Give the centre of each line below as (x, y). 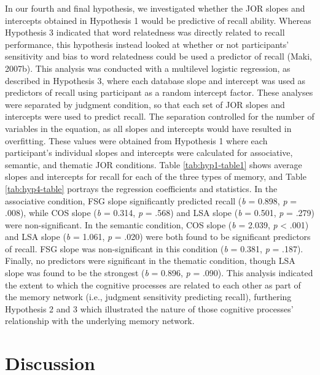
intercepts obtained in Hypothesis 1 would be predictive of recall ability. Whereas (158, 20)
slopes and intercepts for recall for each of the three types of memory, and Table (156, 176)
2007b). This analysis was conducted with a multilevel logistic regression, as (148, 68)
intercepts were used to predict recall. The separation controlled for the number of (160, 116)
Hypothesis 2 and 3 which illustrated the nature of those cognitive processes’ (149, 308)
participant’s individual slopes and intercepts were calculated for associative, (149, 153)
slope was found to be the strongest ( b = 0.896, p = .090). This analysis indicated (159, 273)
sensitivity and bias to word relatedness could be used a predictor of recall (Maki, (158, 56)
